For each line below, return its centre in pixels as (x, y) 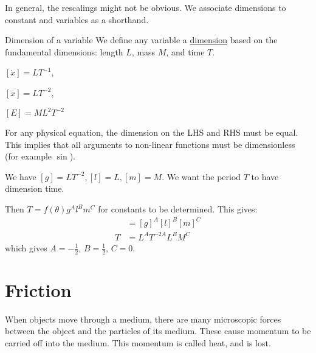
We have (21, 176)
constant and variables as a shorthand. (77, 19)
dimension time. (35, 188)
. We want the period (201, 176)
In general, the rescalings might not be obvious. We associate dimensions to (146, 7)
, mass (143, 51)
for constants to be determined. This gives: (178, 209)
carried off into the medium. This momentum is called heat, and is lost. (138, 342)
